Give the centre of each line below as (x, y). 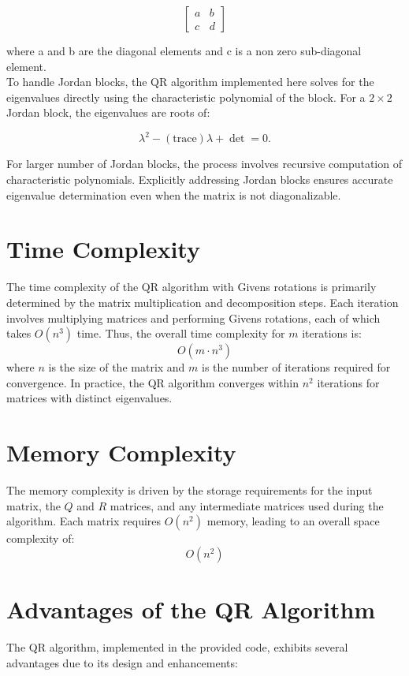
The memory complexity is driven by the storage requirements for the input (190, 490)
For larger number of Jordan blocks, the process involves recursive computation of (204, 164)
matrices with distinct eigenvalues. (89, 398)
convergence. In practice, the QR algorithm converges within (153, 382)
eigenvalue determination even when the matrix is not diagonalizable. (174, 194)
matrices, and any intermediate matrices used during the (247, 505)
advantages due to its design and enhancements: (122, 662)
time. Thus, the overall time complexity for (181, 333)
